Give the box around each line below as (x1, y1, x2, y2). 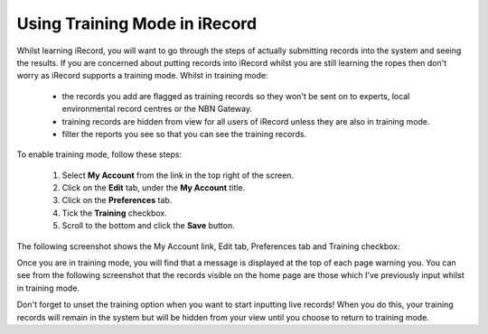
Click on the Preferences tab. (61, 195, 173, 206)
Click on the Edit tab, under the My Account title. (61, 182, 246, 193)
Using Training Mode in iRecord (16, 14, 258, 33)
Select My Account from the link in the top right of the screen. (61, 170, 294, 181)
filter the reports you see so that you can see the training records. (61, 128, 307, 139)
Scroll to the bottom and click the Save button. (61, 220, 235, 231)
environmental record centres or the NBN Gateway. (61, 104, 253, 115)
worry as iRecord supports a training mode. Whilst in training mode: (16, 70, 268, 81)
